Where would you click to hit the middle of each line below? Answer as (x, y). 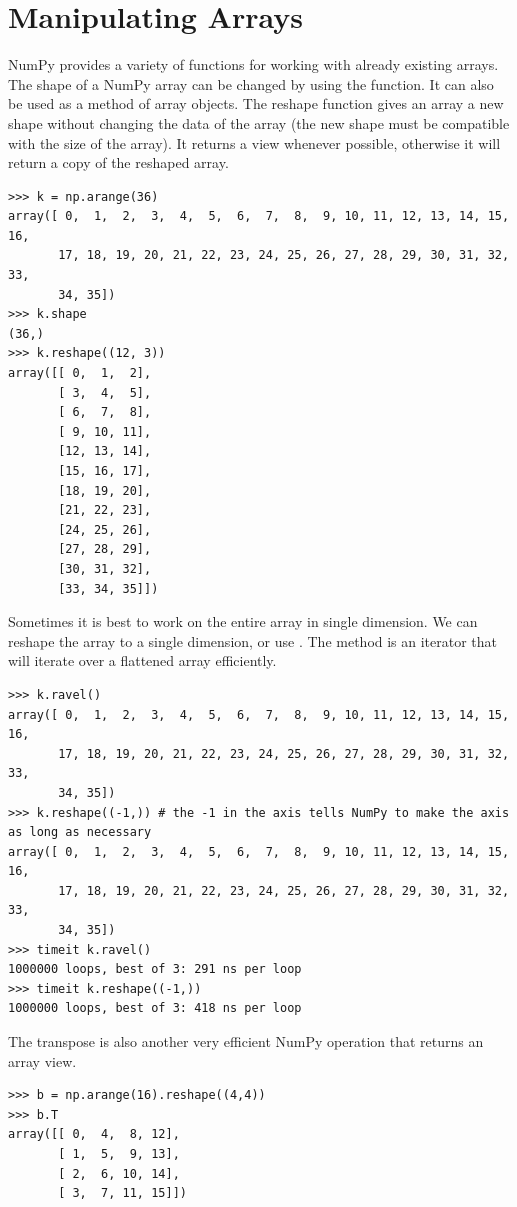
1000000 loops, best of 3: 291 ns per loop (155, 969)
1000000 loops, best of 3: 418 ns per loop (155, 1008)
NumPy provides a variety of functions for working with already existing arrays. (253, 64)
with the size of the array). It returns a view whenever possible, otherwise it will (254, 142)
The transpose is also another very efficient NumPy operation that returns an (246, 1041)
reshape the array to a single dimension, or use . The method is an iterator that (253, 640)
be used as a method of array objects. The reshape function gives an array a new (256, 103)
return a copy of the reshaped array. (118, 162)
